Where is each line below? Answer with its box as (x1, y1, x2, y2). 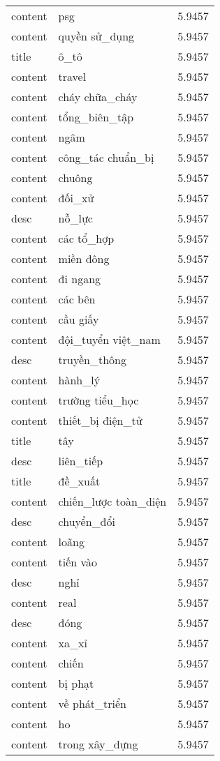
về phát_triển (58, 695, 126, 711)
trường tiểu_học (58, 392, 139, 408)
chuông (58, 169, 93, 186)
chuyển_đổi (58, 513, 115, 529)
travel (58, 68, 87, 84)
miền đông (58, 250, 110, 266)
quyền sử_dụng (58, 28, 135, 44)
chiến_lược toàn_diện (58, 493, 167, 509)
